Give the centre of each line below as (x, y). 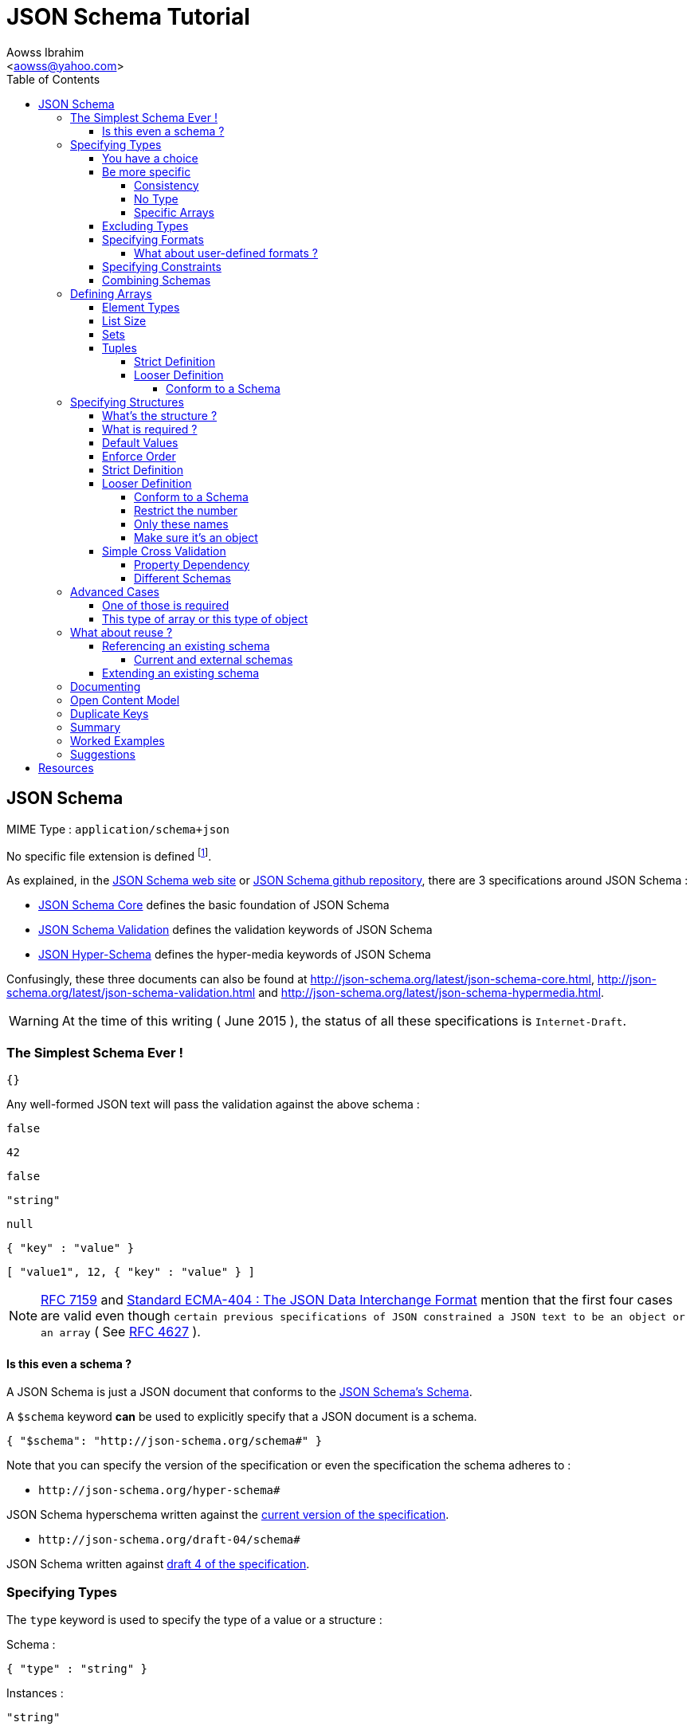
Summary (96, 727)
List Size (124, 320)
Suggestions (103, 754)
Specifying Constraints (162, 266)
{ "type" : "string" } (77, 1668)
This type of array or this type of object (205, 618)
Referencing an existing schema (186, 645)
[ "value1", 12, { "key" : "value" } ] (131, 1272)
